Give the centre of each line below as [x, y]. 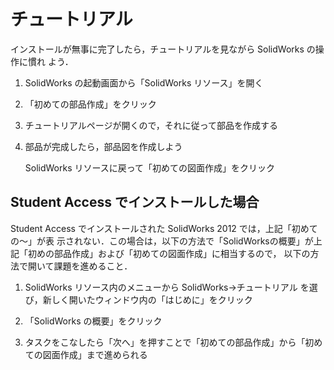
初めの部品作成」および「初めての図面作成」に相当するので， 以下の [169, 253]
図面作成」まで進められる [95, 354]
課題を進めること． [93, 266]
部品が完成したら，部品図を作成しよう [103, 146]
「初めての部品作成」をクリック [90, 104]
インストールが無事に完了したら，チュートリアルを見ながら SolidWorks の [163, 49]
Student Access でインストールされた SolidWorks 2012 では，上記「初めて [164, 228]
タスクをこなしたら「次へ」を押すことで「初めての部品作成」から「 [165, 342]
